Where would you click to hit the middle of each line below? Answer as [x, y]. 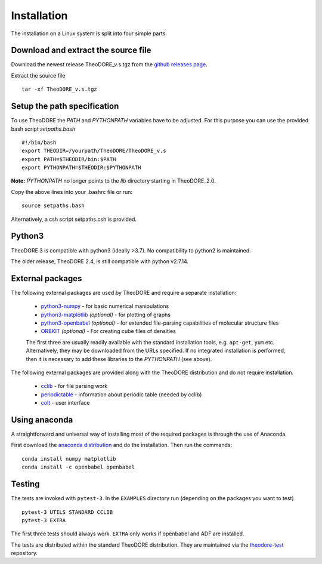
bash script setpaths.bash [43, 129]
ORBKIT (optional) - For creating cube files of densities [108, 331]
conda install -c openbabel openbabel [78, 467]
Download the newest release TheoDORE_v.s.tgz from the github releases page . [109, 64]
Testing [25, 484]
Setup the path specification [65, 107]
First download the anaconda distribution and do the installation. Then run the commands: [122, 445]
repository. [24, 553]
